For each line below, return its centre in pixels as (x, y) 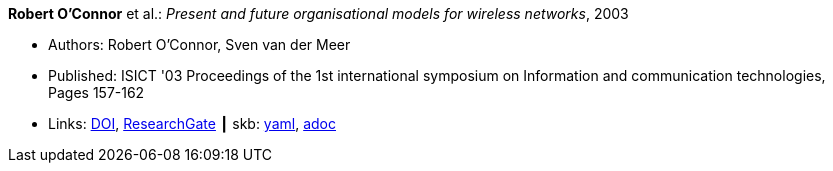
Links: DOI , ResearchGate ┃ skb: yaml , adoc (192, 123)
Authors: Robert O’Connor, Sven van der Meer (199, 44)
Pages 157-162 (96, 92)
